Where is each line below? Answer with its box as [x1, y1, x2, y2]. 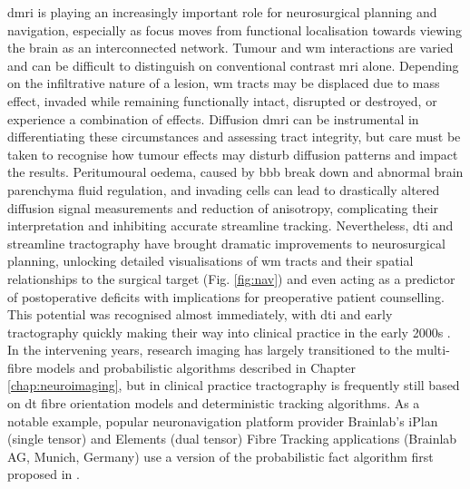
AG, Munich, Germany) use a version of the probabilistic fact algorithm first [7, 446, 434, 465]
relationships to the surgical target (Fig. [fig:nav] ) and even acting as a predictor [7, 269, 455, 288]
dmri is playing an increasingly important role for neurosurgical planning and [7, 3, 437, 21]
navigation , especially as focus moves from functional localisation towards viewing [7, 20, 463, 39]
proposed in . [7, 465, 80, 484]
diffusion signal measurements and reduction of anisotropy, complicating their [7, 198, 439, 217]
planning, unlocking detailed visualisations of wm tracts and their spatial [7, 251, 414, 270]
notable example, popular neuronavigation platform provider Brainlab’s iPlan [7, 411, 438, 430]
